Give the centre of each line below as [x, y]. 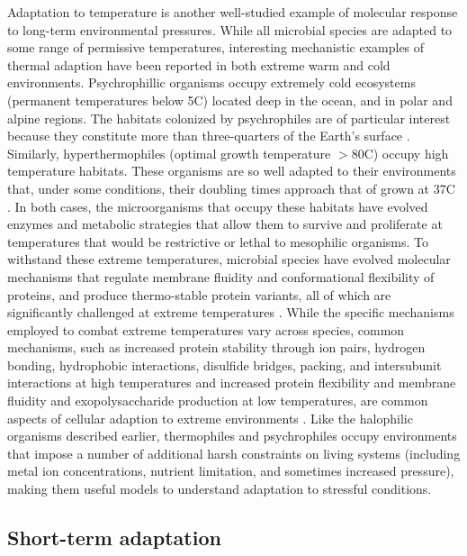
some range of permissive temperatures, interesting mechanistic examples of [216, 47]
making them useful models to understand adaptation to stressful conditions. [220, 489]
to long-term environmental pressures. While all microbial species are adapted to [230, 29]
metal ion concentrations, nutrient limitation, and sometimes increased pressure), [231, 471]
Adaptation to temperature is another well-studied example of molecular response [233, 12]
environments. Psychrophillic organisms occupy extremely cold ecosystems [211, 82]
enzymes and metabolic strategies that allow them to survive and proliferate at [225, 224]
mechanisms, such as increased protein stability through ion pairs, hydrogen [216, 347]
